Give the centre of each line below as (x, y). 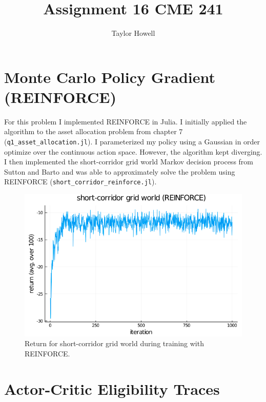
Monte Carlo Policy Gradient (110, 77)
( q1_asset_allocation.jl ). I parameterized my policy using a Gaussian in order (132, 142)
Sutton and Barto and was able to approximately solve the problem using (120, 171)
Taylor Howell (133, 33)
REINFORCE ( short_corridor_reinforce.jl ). (80, 182)
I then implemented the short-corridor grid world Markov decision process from (129, 162)
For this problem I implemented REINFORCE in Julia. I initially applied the (126, 121)
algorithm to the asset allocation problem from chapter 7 (94, 131)
